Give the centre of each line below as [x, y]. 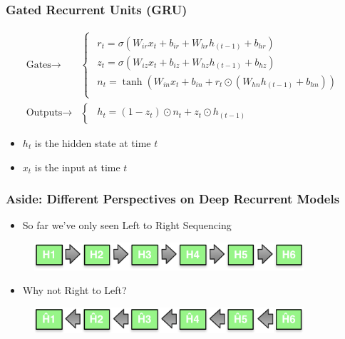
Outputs [44, 113]
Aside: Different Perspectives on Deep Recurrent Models [173, 199]
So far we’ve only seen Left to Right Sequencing [127, 225]
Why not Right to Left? [74, 290]
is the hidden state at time [93, 142]
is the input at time [77, 167]
